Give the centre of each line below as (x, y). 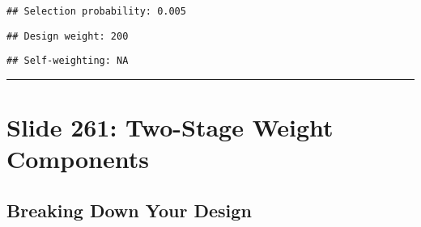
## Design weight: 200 (68, 36)
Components (78, 159)
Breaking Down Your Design (129, 210)
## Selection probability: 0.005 (96, 11)
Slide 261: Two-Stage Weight (170, 127)
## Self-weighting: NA (68, 61)
